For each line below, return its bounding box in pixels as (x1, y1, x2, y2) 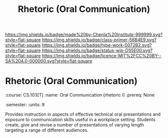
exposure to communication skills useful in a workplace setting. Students (5, 117, 156, 123)
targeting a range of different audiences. (5, 127, 89, 133)
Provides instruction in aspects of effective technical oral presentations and (5, 111, 161, 118)
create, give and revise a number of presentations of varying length (5, 122, 144, 128)
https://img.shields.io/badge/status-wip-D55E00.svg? (41, 47, 153, 53)
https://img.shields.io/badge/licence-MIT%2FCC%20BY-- (41, 53, 161, 59)
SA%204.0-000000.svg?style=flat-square (5, 58, 92, 64)
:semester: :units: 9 (5, 102, 45, 108)
